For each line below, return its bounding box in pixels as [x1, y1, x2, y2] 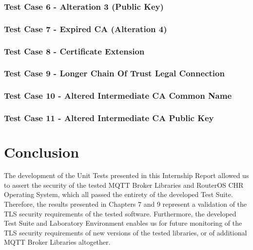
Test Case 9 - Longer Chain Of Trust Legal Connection [4, 67, 225, 79]
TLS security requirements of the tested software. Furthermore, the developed [4, 208, 236, 218]
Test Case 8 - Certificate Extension [4, 45, 145, 57]
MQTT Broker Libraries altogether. [4, 237, 111, 247]
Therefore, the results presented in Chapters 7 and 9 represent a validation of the [4, 198, 247, 209]
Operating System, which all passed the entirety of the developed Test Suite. [4, 189, 233, 199]
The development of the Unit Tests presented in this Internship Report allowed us [4, 170, 249, 180]
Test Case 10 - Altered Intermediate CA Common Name [4, 89, 232, 102]
